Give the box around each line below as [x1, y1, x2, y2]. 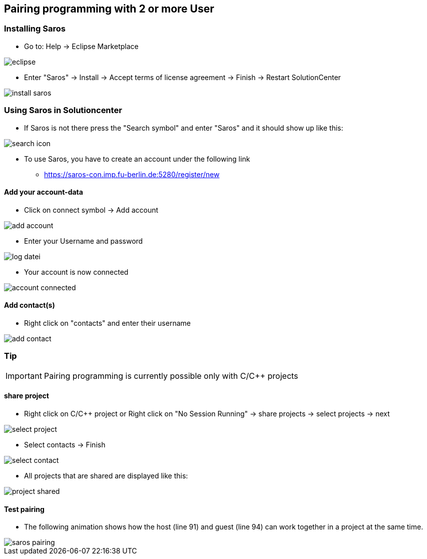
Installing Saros [4, 24, 66, 34]
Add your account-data [4, 188, 83, 197]
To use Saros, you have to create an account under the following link [24, 154, 250, 163]
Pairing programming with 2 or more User [4, 3, 214, 15]
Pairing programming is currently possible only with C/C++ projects [44, 370, 298, 381]
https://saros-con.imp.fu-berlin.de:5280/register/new [44, 170, 220, 179]
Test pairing [4, 504, 45, 513]
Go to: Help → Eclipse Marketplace [24, 42, 139, 51]
